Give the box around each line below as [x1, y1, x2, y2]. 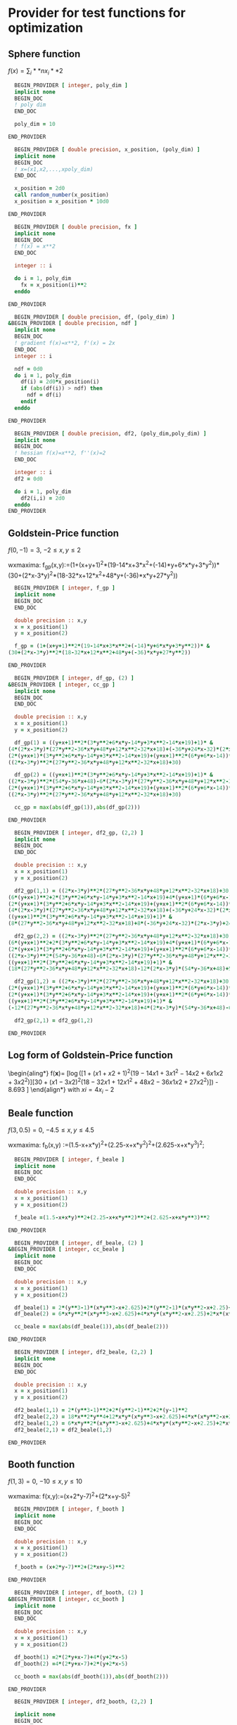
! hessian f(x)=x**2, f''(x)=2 [14, 450, 106, 457]
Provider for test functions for [8, 5, 186, 21]
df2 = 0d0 [14, 475, 43, 483]
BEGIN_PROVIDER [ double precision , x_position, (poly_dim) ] [14, 146, 200, 153]
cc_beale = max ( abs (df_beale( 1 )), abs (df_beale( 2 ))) [14, 1323, 169, 1330]
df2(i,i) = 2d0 [20, 495, 65, 502]
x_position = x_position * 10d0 [14, 198, 110, 205]
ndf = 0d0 [14, 365, 43, 372]
